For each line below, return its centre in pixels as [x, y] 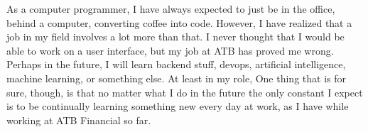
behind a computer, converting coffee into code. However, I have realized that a [179, 22]
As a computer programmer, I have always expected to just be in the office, [171, 9]
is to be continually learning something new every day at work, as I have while [178, 106]
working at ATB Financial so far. [79, 120]
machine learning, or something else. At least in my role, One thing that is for [177, 78]
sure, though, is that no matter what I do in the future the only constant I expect [185, 92]
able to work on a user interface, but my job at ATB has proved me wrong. [170, 50]
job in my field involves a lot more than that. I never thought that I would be [175, 37]
